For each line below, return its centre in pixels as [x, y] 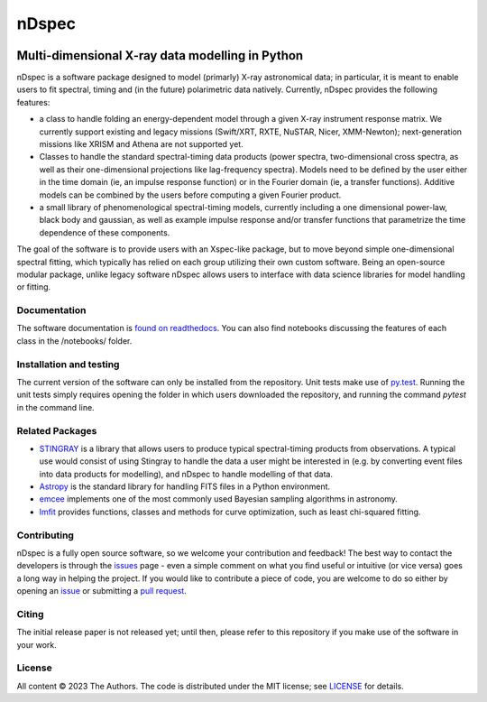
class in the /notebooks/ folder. [74, 341]
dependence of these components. [105, 232]
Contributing [45, 535]
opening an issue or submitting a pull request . [101, 591]
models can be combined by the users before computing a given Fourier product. [190, 195]
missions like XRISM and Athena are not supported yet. [141, 144]
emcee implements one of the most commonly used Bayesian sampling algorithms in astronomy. [219, 499]
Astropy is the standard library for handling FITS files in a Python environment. [185, 486]
